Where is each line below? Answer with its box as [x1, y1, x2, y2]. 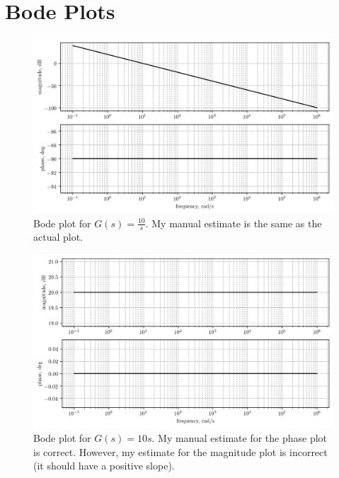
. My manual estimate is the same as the [145, 215, 322, 230]
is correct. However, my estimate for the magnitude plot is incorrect [33, 444, 328, 459]
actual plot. [33, 229, 84, 244]
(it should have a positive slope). [33, 458, 175, 473]
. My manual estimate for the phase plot [151, 431, 328, 445]
